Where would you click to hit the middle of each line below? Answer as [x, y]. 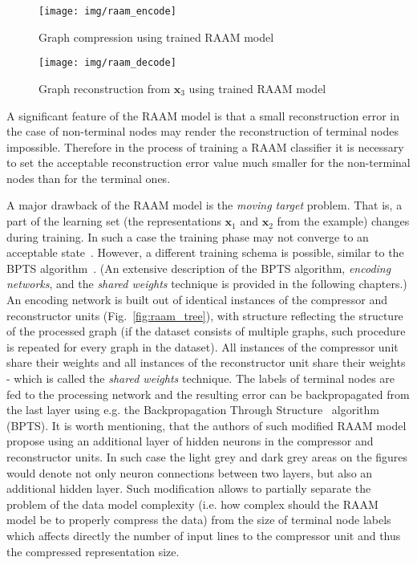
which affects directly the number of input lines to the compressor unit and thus [204, 535]
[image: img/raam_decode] [107, 63]
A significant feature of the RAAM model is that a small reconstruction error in [203, 115]
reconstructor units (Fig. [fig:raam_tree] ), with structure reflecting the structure [205, 315]
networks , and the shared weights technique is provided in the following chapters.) [207, 284]
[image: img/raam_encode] [107, 11]
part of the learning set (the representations [114, 221]
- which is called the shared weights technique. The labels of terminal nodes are [201, 378]
